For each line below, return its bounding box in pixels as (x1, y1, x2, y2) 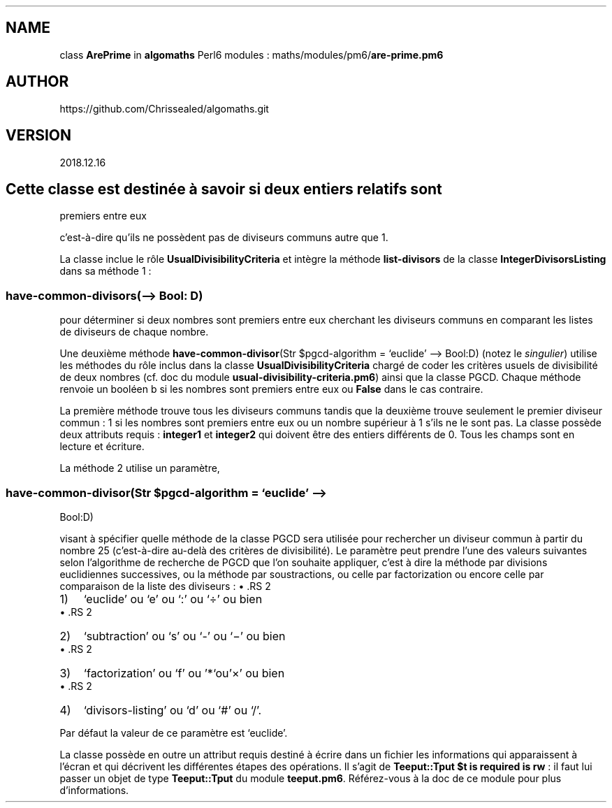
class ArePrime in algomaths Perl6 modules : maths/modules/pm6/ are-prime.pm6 (59, 48, 444, 61)
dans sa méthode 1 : (59, 265, 152, 277)
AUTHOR (6, 73, 69, 91)
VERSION (6, 127, 72, 145)
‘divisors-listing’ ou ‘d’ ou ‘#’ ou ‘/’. (83, 702, 262, 717)
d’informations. (59, 784, 129, 796)
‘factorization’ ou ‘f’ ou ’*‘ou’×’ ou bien (83, 665, 285, 680)
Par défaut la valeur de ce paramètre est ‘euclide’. (59, 726, 288, 739)
